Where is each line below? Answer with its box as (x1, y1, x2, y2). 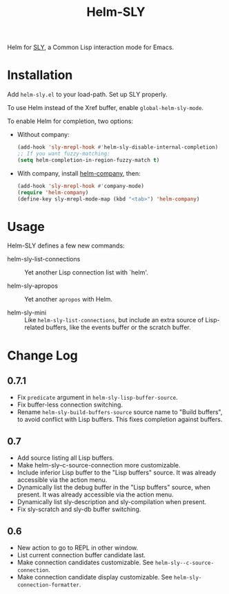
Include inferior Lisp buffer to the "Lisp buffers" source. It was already (17, 468, 217, 477)
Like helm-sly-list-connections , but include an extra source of (24, 316, 204, 324)
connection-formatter (17, 582, 79, 588)
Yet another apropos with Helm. (24, 295, 112, 304)
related (24, 323, 45, 332)
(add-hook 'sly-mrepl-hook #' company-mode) (17, 183, 145, 189)
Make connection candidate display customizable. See (17, 573, 172, 581)
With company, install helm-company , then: (17, 169, 141, 177)
